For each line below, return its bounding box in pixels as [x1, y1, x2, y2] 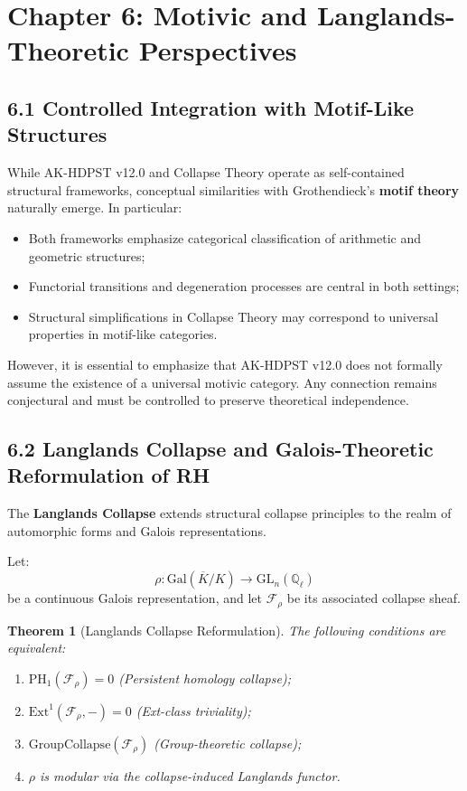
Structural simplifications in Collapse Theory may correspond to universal [28, 306, 439, 325]
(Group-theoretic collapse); [154, 733, 302, 752]
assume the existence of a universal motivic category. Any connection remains [7, 372, 437, 391]
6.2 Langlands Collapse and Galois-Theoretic [7, 435, 434, 463]
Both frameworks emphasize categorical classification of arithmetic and [28, 228, 422, 247]
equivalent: [7, 638, 66, 657]
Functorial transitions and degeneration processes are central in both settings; [28, 277, 460, 296]
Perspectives [138, 32, 297, 69]
